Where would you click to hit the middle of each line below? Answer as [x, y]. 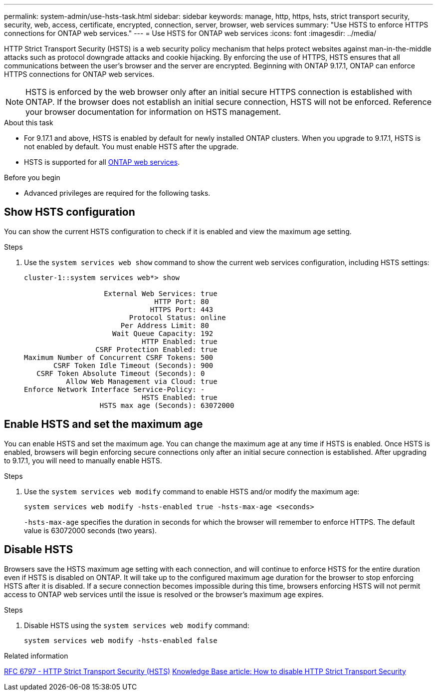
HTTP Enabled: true [180, 341]
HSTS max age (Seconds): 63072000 [167, 405]
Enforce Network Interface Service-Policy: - [114, 389]
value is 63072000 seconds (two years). [91, 530]
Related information [36, 656]
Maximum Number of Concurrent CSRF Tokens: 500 [119, 357]
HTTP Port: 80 [182, 301]
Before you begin [32, 177]
